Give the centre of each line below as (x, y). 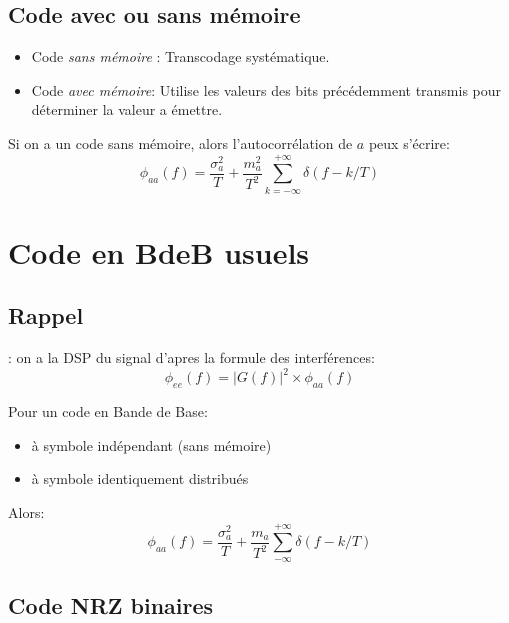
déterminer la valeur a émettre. (127, 109)
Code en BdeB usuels (159, 251)
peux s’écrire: (409, 142)
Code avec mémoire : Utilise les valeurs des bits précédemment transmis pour (266, 89)
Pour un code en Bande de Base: (108, 411)
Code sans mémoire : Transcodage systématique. (180, 56)
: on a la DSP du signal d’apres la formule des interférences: (191, 357)
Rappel (46, 315)
